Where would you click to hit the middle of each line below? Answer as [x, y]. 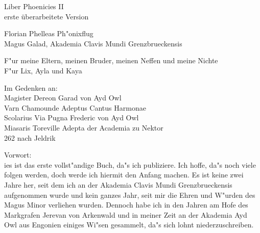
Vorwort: [18, 155]
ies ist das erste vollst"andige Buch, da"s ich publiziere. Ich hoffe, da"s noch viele [130, 164]
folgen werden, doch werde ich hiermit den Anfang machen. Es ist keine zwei [124, 175]
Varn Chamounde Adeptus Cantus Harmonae [75, 107]
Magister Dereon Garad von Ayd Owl [63, 98]
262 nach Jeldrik [30, 137]
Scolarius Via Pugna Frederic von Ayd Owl [72, 118]
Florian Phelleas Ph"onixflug [49, 33]
